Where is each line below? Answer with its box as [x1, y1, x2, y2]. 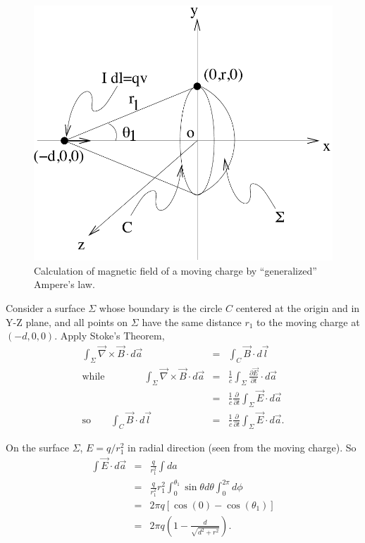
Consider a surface [6, 300, 85, 315]
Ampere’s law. [34, 277, 95, 292]
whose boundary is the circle [99, 300, 223, 315]
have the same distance [142, 314, 242, 329]
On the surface [6, 439, 69, 454]
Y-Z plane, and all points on [6, 314, 128, 329]
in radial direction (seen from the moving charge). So [128, 439, 357, 454]
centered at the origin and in [235, 300, 360, 315]
